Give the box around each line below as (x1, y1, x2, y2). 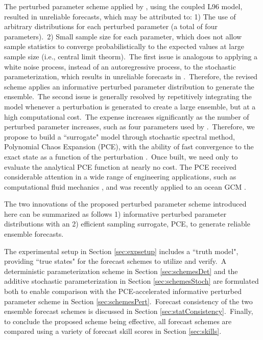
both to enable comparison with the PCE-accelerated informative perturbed (4, 286, 242, 297)
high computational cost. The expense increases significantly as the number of (4, 111, 249, 122)
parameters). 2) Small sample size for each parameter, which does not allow (4, 31, 242, 41)
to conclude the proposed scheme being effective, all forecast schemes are (4, 315, 232, 326)
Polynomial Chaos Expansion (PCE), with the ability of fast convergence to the (4, 141, 254, 152)
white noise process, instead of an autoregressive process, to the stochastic (4, 61, 236, 72)
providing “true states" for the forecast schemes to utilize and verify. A (4, 256, 227, 266)
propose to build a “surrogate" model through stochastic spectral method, (4, 131, 235, 142)
